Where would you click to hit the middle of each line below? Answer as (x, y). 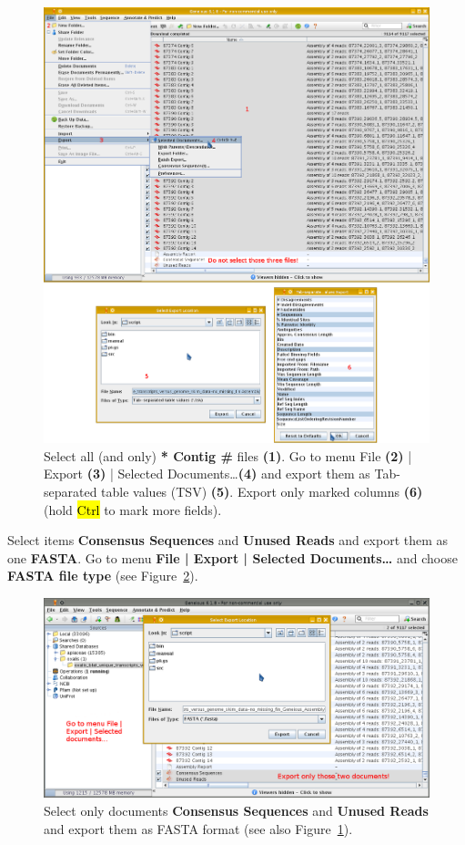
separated (71, 491)
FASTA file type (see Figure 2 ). (103, 576)
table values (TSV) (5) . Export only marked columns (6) (262, 491)
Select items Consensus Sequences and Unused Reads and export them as (228, 540)
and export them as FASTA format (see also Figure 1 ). (198, 828)
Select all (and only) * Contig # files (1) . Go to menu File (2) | (228, 455)
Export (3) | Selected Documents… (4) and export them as (207, 474)
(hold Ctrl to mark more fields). (133, 509)
